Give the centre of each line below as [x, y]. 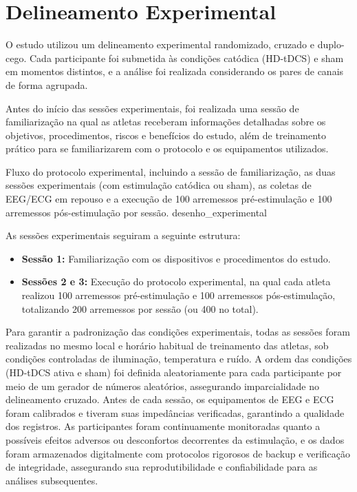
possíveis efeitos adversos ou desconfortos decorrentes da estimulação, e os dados [175, 439]
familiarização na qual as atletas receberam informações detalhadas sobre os [166, 122]
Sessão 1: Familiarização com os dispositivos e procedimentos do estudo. [176, 258]
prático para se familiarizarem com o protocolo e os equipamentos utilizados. [167, 148]
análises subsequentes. [52, 480]
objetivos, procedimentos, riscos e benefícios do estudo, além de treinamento [166, 135]
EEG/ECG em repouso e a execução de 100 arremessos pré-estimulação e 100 [169, 199]
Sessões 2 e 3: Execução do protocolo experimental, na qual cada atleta [176, 281]
